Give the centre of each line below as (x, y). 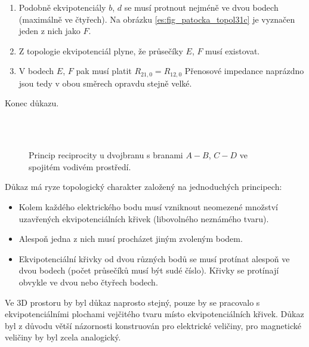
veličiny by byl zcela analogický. (63, 337)
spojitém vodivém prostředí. (80, 166)
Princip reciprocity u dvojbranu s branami (106, 155)
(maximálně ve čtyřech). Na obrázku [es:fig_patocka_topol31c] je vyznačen (157, 19)
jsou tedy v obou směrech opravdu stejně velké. (105, 83)
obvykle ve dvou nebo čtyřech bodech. (88, 282)
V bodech (36, 71)
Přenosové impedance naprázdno (244, 71)
